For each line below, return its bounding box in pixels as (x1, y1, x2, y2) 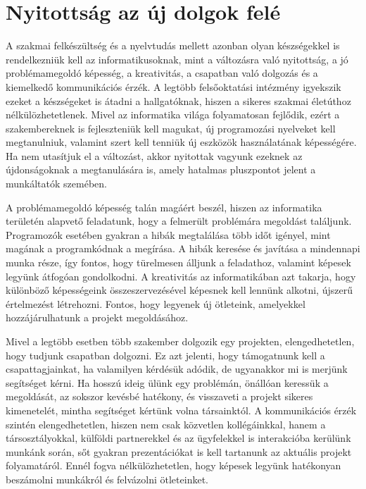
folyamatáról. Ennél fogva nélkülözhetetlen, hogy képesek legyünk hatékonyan (6, 458, 341, 473)
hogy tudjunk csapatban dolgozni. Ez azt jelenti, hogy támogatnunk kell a (6, 347, 325, 362)
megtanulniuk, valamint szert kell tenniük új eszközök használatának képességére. (6, 135, 357, 149)
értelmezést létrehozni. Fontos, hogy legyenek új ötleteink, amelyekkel (6, 296, 305, 311)
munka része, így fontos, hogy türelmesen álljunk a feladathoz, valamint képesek (6, 255, 351, 270)
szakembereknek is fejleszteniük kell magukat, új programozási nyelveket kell (6, 120, 336, 135)
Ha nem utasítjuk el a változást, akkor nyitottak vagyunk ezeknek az (6, 148, 303, 163)
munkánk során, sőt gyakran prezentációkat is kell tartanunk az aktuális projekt (6, 444, 352, 459)
